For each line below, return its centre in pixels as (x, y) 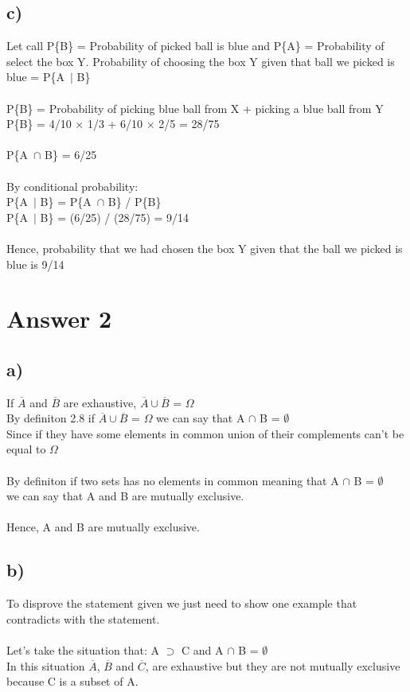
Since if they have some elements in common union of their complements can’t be (205, 433)
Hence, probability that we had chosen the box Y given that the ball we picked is (205, 248)
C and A (203, 650)
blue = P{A (35, 77)
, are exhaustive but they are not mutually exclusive (273, 665)
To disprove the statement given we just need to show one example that (182, 603)
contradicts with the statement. (83, 618)
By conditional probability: (72, 186)
